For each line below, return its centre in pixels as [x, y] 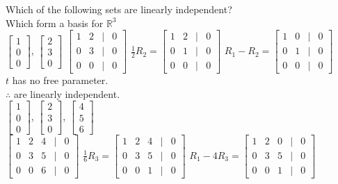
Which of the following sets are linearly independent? [119, 9]
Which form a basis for [55, 23]
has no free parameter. [60, 80]
